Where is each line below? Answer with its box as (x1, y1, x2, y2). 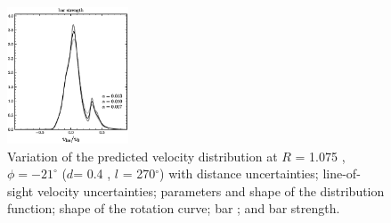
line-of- (322, 164, 361, 183)
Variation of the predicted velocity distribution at (7, 146, 278, 165)
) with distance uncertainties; (159, 164, 319, 183)
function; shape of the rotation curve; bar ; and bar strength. (7, 199, 340, 218)
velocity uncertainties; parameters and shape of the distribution (37, 181, 385, 200)
